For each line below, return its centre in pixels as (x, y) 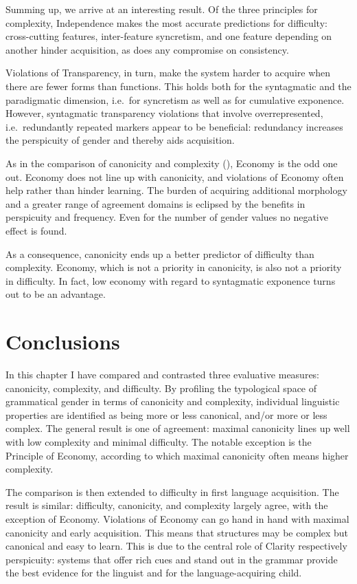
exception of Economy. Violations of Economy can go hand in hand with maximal (177, 518)
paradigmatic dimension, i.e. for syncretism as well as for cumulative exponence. (175, 99)
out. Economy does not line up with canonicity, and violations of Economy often (175, 176)
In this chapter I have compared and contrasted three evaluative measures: (163, 374)
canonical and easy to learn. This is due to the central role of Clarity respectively (176, 546)
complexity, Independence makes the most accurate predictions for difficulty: (166, 22)
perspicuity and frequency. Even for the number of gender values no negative (167, 217)
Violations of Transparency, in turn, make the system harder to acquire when (168, 73)
